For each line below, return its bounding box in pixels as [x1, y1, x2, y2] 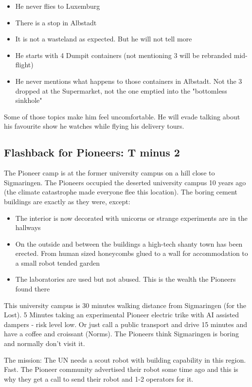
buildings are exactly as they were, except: [4, 196, 130, 206]
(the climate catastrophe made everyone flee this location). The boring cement [4, 187, 237, 197]
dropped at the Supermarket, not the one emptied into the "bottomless [15, 85, 227, 96]
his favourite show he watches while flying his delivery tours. [4, 121, 184, 131]
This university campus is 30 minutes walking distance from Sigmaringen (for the [4, 300, 247, 310]
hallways [15, 222, 41, 232]
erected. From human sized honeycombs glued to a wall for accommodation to [15, 248, 248, 258]
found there [15, 284, 50, 294]
